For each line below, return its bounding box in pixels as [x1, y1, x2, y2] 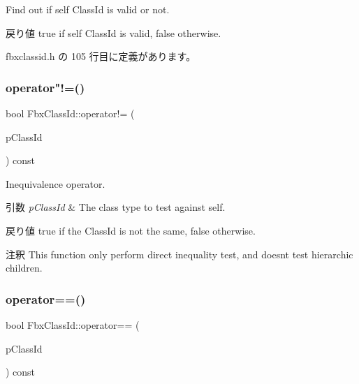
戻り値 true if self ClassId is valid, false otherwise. [6, 25, 221, 40]
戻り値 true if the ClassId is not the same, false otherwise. [6, 223, 256, 237]
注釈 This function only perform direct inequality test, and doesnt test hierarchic [6, 246, 353, 261]
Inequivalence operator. [6, 176, 105, 191]
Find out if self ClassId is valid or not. [6, 2, 170, 16]
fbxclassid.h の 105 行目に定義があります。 [6, 49, 196, 64]
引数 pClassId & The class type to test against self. [6, 200, 226, 214]
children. [6, 260, 43, 275]
